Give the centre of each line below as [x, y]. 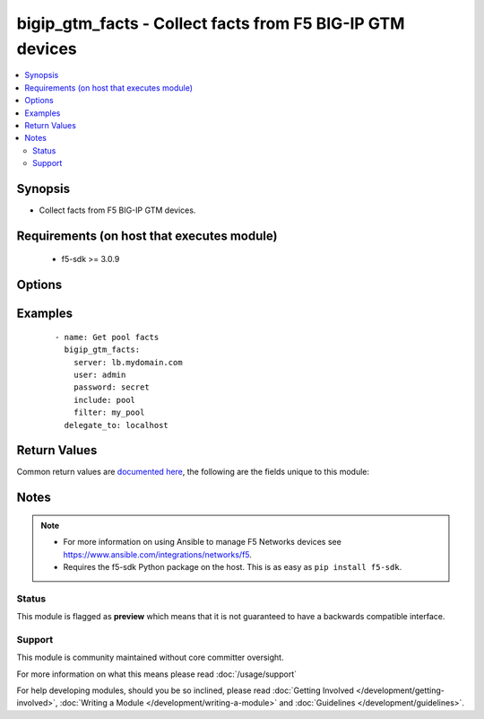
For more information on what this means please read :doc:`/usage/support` [157, 674]
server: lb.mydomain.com [128, 362]
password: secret [111, 387]
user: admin [99, 374]
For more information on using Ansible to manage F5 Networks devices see [203, 542]
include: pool [104, 400]
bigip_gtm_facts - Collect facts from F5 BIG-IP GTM [211, 23]
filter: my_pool [109, 412]
